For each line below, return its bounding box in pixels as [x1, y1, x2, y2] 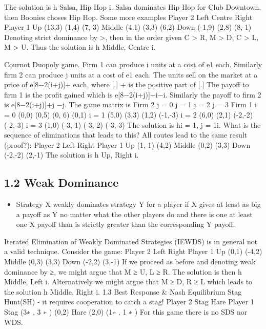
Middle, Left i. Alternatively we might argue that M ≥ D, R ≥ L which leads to [4, 276, 253, 287]
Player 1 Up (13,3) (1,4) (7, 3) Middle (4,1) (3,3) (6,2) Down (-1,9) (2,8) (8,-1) [4, 22, 252, 32]
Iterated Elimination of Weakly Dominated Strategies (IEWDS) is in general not [4, 236, 258, 246]
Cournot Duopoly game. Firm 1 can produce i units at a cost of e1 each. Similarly [4, 59, 262, 69]
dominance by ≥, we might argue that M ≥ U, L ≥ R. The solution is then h [4, 266, 242, 277]
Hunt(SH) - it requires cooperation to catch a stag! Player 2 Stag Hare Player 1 [4, 296, 254, 307]
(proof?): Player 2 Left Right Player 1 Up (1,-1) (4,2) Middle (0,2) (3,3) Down [4, 139, 251, 150]
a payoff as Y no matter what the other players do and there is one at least [16, 208, 253, 219]
